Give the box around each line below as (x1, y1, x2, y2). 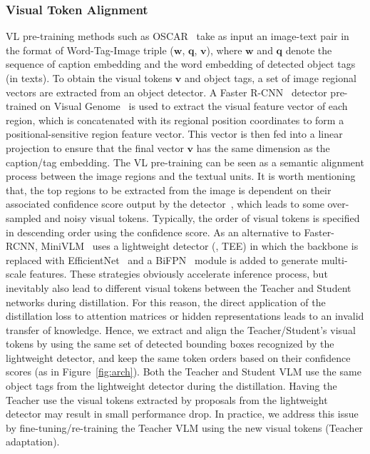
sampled (6, 210, 41, 225)
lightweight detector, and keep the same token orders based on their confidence (6, 350, 351, 365)
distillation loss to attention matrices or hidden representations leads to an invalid (6, 308, 364, 323)
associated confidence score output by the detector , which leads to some (6, 196, 324, 211)
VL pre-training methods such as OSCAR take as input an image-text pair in (6, 29, 349, 44)
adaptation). (6, 434, 60, 449)
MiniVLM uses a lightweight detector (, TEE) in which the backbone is (41, 238, 359, 253)
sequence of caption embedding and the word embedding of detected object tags (6, 56, 356, 71)
